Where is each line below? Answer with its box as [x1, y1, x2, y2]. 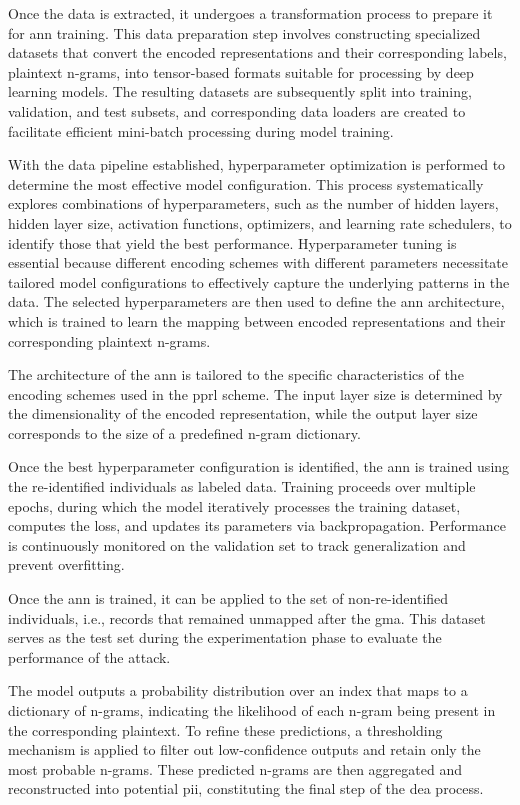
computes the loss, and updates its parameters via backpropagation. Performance [8, 515, 506, 536]
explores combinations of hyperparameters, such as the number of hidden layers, [8, 193, 499, 214]
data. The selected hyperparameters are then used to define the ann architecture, [8, 291, 505, 312]
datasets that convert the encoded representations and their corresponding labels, [8, 42, 507, 63]
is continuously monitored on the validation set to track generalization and [8, 534, 466, 555]
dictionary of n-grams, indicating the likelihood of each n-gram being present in [8, 700, 496, 720]
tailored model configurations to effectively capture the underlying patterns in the [8, 271, 510, 292]
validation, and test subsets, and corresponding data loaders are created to [8, 100, 466, 121]
